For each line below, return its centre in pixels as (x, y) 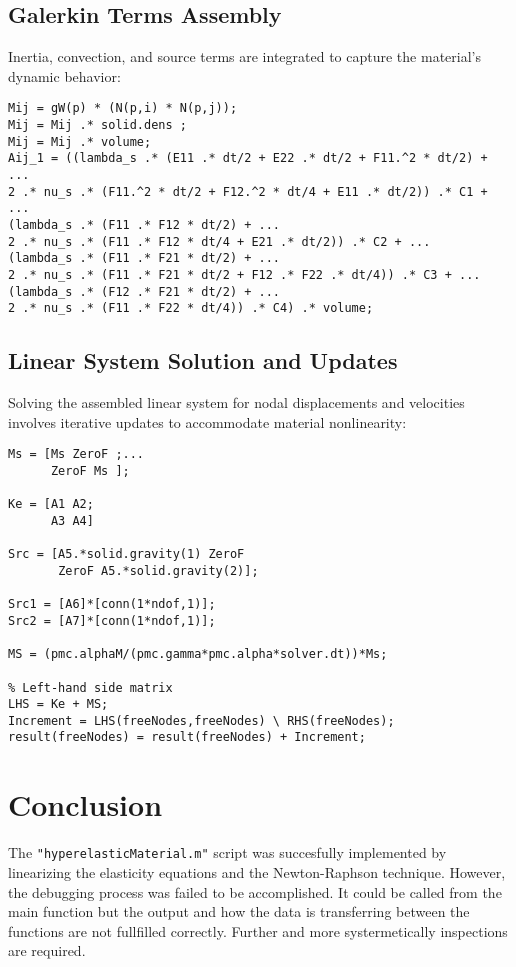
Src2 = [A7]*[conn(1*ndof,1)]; (112, 620)
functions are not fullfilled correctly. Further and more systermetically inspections (258, 930)
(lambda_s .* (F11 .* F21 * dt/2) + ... (144, 258)
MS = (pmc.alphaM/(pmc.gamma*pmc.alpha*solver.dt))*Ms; (198, 654)
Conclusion (85, 804)
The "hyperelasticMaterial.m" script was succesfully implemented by (227, 852)
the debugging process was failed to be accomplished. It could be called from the (255, 891)
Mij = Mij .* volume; (80, 141)
